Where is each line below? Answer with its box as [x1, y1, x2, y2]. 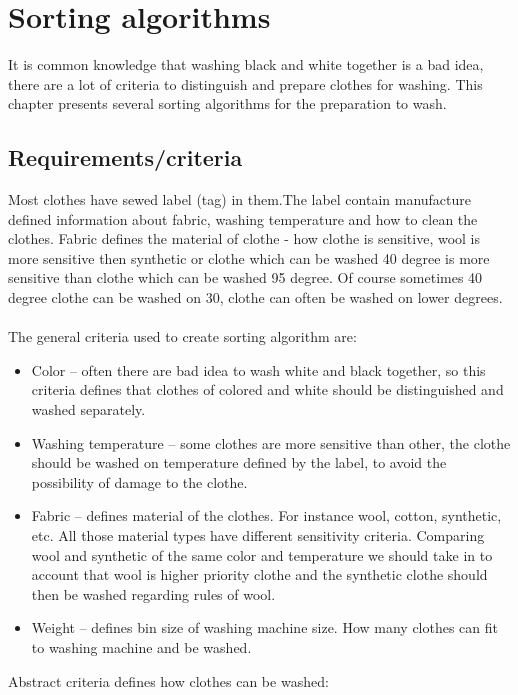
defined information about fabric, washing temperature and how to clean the [8, 208, 478, 229]
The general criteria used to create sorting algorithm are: [8, 326, 357, 347]
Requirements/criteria [8, 142, 243, 173]
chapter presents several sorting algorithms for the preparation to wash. [8, 93, 447, 114]
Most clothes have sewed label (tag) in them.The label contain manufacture [8, 189, 472, 210]
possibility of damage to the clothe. [31, 471, 248, 492]
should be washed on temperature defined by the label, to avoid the [31, 452, 447, 473]
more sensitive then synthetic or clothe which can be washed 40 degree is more [8, 247, 490, 268]
